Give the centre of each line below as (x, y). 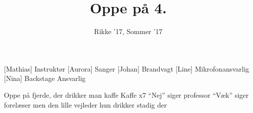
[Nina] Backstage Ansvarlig (45, 78)
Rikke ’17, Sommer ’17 (128, 31)
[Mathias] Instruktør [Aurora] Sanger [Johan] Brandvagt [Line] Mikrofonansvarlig (127, 68)
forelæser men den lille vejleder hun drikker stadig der (86, 104)
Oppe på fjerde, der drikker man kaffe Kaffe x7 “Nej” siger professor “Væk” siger (126, 94)
